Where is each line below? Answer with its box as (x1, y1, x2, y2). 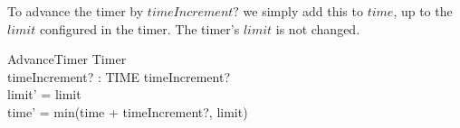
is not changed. (275, 19, 360, 38)
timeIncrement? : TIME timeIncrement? (7, 67, 231, 86)
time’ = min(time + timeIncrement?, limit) (7, 102, 248, 121)
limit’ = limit (7, 85, 81, 104)
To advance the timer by (7, 2, 144, 20)
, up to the (393, 2, 453, 20)
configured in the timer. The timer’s (39, 19, 240, 38)
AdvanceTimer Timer (7, 50, 127, 69)
